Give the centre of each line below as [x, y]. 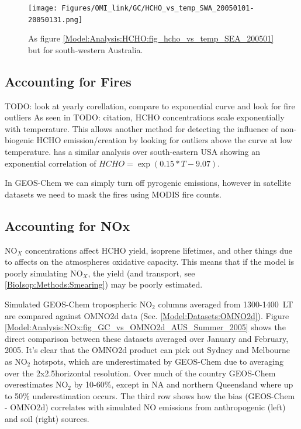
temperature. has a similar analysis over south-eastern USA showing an [133, 152]
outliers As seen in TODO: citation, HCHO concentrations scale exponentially [145, 117]
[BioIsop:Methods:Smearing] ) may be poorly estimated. [104, 284]
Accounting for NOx [68, 225]
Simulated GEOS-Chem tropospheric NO [79, 304]
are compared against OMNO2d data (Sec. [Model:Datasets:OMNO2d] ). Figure [147, 315]
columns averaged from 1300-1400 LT [226, 304]
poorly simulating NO [44, 273]
